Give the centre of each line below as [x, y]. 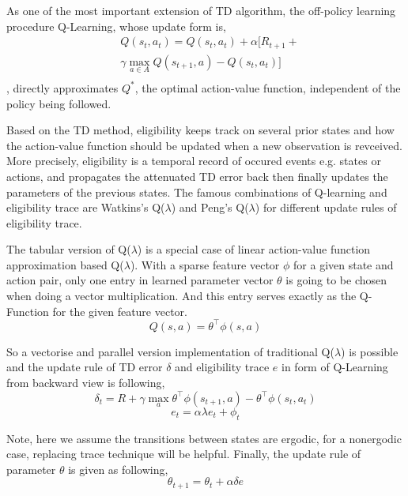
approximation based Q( [65, 264]
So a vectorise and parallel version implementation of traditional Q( [170, 351]
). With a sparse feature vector [205, 264]
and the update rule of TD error [85, 367]
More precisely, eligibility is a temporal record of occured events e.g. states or [194, 161]
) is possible [370, 351]
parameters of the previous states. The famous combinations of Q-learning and [197, 192]
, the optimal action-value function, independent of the [268, 87]
